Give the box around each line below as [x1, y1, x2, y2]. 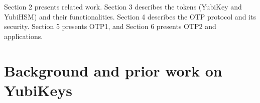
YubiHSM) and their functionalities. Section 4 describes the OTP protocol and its [4, 11, 256, 21]
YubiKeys [4, 79, 73, 100]
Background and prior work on [4, 60, 222, 80]
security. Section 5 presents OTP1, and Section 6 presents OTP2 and [4, 21, 216, 31]
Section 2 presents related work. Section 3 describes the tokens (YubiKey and [4, 1, 242, 11]
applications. [4, 30, 43, 41]
